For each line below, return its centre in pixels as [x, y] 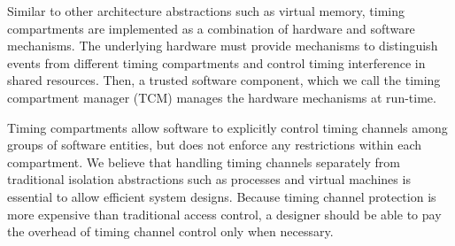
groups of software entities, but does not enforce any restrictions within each [215, 145]
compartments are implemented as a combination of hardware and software [211, 28]
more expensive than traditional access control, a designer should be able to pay [224, 214]
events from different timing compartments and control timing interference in [216, 62]
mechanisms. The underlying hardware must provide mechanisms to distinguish [223, 46]
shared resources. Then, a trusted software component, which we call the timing [224, 80]
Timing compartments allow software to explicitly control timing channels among [227, 127]
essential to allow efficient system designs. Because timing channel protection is [222, 196]
